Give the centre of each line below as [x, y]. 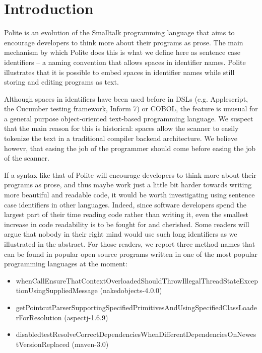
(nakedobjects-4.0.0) [131, 290]
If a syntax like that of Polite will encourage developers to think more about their [130, 174]
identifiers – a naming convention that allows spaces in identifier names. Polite [125, 62]
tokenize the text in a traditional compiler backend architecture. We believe [121, 138]
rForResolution [39, 317]
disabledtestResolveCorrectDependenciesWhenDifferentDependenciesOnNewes [136, 334]
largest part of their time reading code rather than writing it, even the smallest [126, 214]
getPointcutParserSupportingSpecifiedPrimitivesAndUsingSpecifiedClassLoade [136, 307]
